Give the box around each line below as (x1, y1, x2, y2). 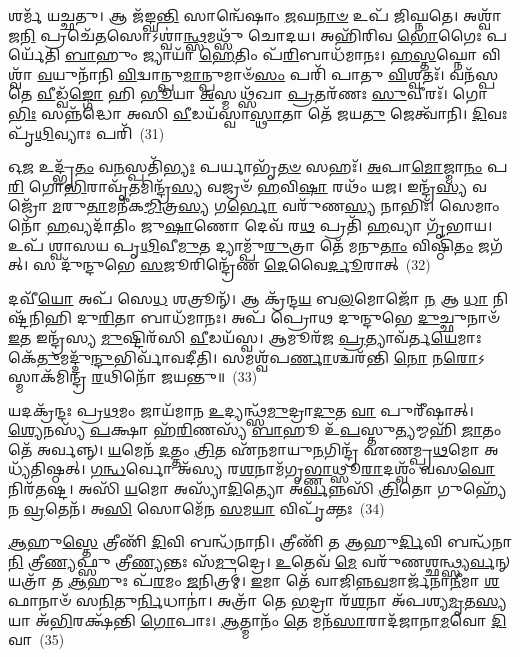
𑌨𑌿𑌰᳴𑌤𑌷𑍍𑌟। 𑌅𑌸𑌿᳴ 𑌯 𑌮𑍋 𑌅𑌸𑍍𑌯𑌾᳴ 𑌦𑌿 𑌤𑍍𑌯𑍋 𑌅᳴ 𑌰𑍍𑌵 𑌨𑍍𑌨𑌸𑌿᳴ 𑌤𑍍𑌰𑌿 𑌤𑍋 (8, 478, 433, 499)
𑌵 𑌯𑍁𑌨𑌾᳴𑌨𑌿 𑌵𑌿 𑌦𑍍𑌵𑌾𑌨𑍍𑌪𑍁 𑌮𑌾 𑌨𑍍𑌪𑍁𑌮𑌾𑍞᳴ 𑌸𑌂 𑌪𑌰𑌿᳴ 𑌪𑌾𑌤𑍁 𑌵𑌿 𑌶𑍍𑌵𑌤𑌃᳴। (37, 63, 445, 84)
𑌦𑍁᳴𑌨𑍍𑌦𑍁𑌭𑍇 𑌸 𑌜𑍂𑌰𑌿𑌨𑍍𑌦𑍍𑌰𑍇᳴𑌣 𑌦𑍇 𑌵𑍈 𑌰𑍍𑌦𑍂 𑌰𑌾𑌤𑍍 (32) (60, 254, 431, 275)
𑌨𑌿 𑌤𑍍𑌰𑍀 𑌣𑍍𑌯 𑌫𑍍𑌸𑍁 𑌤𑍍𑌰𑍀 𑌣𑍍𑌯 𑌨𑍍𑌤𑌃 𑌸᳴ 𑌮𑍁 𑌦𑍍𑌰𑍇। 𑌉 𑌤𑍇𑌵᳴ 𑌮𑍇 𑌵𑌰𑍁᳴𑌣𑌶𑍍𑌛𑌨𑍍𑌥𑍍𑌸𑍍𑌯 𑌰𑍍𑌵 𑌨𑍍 (8, 550, 511, 571)
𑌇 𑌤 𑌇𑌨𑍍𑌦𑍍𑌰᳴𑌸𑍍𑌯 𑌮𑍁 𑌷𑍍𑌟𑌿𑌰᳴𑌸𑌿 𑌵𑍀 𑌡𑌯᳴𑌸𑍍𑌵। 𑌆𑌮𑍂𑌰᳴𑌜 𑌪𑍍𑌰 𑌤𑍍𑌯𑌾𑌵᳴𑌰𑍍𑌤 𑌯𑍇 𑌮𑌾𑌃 (8, 326, 482, 347)
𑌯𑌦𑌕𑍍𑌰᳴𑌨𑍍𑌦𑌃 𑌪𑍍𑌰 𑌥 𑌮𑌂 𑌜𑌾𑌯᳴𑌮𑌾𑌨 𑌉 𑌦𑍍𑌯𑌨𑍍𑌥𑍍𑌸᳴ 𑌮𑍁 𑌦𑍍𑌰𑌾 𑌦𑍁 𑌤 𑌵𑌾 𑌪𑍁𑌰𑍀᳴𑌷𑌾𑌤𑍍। (8, 399, 474, 420)
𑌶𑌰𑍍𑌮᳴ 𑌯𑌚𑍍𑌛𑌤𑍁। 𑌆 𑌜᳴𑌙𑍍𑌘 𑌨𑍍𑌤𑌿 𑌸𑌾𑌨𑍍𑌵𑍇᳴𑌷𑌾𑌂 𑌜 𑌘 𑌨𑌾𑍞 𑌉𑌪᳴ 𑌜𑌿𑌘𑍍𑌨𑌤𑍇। (8, 5, 459, 25)
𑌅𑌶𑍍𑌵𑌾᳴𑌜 (463, 5, 502, 25)
